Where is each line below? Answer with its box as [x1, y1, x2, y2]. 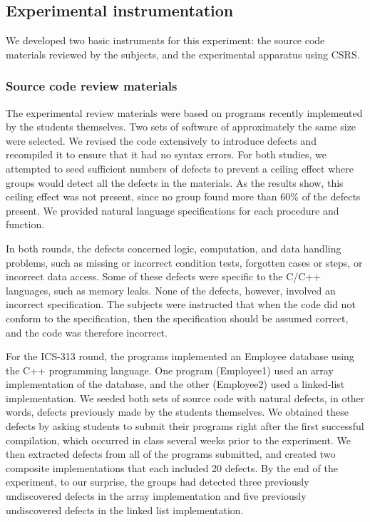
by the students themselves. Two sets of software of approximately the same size [6, 119, 356, 134]
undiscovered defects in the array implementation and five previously [6, 488, 307, 503]
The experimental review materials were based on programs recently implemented [6, 105, 363, 120]
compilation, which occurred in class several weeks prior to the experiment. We [6, 432, 351, 447]
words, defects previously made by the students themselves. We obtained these [6, 404, 349, 419]
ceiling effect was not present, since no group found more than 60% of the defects [6, 189, 361, 204]
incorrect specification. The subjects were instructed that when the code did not [6, 297, 356, 312]
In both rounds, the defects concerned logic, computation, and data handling [6, 240, 341, 255]
